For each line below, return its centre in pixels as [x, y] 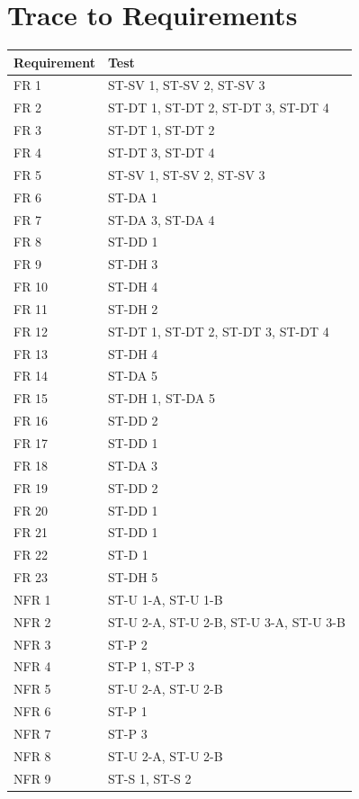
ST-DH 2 [133, 308]
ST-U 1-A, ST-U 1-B [165, 599]
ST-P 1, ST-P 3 [151, 666]
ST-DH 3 [133, 264]
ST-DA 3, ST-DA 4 [161, 219]
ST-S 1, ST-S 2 [149, 778]
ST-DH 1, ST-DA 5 [161, 398]
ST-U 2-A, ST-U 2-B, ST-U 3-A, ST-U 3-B [226, 621]
